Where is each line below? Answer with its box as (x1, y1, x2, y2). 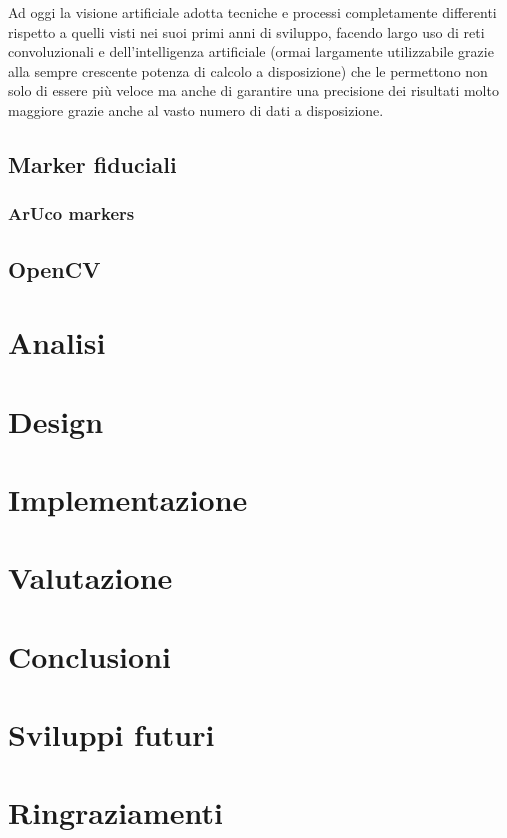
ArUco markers (8, 201, 135, 226)
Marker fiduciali (8, 148, 177, 179)
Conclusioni (8, 635, 171, 676)
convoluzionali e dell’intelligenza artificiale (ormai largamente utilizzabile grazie (8, 41, 494, 62)
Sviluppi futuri (8, 714, 215, 755)
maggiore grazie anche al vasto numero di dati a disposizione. (8, 99, 384, 120)
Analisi (8, 322, 106, 363)
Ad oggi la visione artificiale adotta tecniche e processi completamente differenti (8, 2, 497, 22)
